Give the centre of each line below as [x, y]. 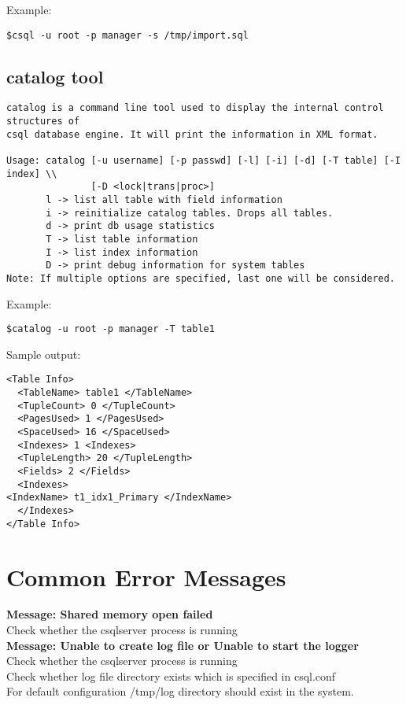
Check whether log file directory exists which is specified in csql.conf [171, 675]
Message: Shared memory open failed [110, 614]
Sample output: [44, 354]
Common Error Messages [146, 576]
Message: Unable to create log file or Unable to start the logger [183, 645]
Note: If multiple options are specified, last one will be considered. [201, 278]
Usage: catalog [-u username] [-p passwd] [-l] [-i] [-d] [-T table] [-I [204, 161]
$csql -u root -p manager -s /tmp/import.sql [127, 35]
